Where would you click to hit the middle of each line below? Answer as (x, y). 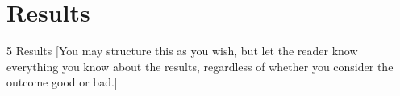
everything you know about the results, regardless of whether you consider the (200, 66)
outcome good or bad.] (62, 82)
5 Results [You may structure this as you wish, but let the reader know (182, 51)
